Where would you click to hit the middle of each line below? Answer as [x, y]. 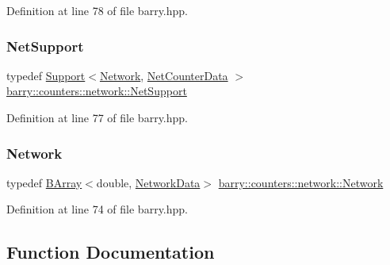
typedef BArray [44, 182]
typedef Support [46, 75]
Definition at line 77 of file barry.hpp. [97, 117]
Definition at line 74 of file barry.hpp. [97, 209]
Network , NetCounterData [164, 75]
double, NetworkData [148, 182]
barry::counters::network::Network [301, 182]
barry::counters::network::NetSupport [97, 91]
